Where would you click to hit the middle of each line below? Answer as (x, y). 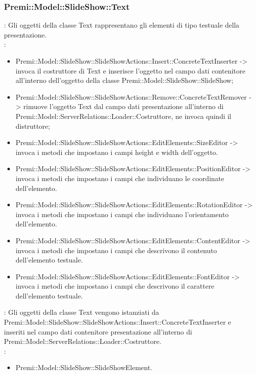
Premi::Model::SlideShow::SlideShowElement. (84, 367)
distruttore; (33, 126)
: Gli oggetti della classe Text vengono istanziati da (82, 312)
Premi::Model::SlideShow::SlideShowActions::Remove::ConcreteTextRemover (131, 96)
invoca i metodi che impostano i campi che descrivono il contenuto (116, 250)
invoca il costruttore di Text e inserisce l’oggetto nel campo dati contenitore (130, 70)
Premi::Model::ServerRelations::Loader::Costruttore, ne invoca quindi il (124, 116)
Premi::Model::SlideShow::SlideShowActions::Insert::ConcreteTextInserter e (118, 322)
